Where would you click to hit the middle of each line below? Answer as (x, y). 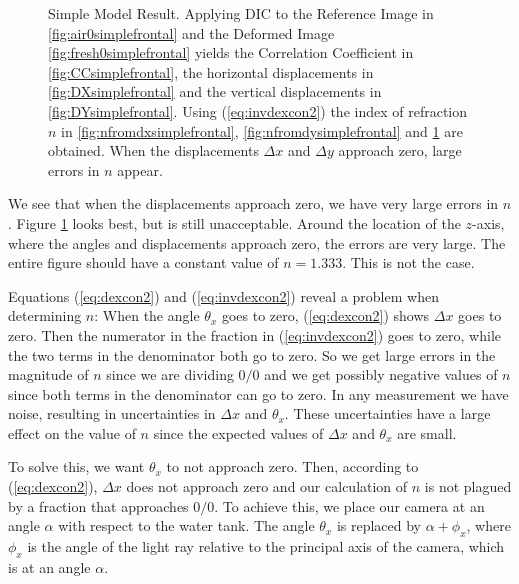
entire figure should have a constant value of (143, 262)
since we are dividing (170, 374)
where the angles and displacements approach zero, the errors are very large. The (257, 242)
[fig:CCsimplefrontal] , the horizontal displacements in (211, 71)
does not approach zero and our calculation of (267, 486)
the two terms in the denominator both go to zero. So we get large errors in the (252, 354)
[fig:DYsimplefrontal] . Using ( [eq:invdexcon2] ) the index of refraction (258, 110)
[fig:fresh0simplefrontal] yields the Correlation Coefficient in (231, 52)
